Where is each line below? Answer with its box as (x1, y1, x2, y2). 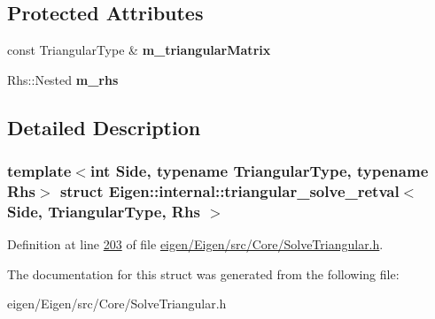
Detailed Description (7, 113, 201, 141)
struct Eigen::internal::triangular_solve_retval (59, 180, 400, 202)
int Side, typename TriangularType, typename (89, 160, 429, 182)
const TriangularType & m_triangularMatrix (7, 41, 271, 59)
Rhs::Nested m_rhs (7, 70, 119, 88)
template (7, 160, 72, 182)
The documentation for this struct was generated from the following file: (7, 264, 400, 283)
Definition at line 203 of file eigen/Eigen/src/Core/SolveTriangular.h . (7, 235, 384, 254)
